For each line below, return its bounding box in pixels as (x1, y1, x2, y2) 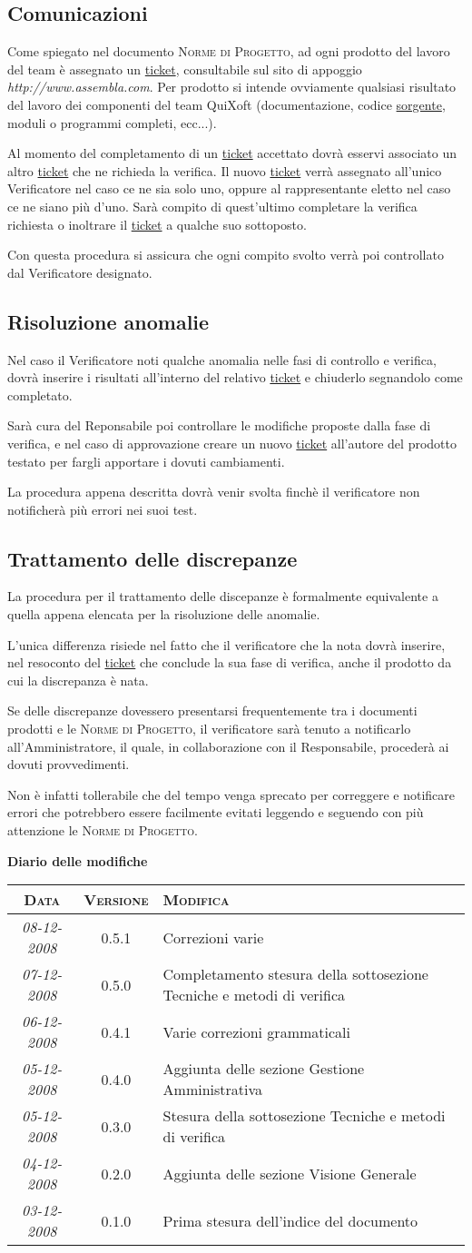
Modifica (162, 889, 230, 911)
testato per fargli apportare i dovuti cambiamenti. (7, 451, 285, 470)
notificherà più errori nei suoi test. (7, 499, 198, 518)
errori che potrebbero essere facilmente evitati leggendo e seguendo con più (7, 803, 424, 822)
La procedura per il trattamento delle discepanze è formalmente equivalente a (7, 587, 438, 606)
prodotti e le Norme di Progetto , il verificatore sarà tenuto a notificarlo (7, 719, 411, 738)
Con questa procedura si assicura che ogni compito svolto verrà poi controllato (7, 245, 444, 264)
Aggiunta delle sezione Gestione (162, 1058, 365, 1080)
